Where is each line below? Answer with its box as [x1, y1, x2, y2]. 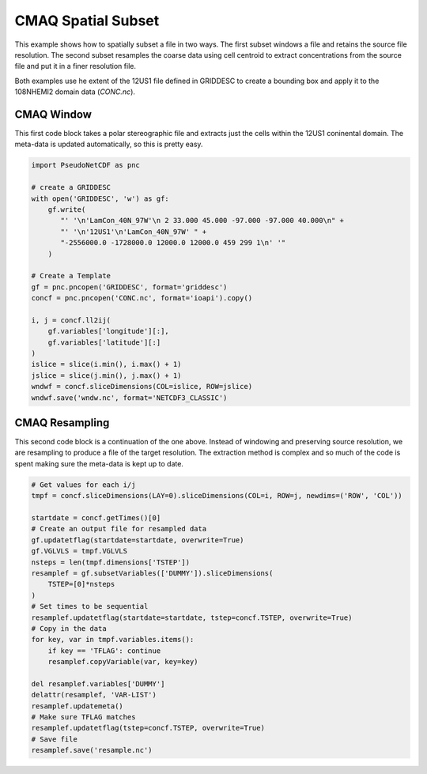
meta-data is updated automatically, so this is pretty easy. [14, 139, 203, 149]
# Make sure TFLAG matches [31, 712, 136, 722]
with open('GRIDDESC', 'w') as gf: [31, 194, 169, 203]
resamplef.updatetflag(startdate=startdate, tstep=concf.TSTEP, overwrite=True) [31, 613, 353, 622]
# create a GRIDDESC [31, 183, 111, 192]
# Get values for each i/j [31, 480, 136, 489]
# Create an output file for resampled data [31, 524, 207, 534]
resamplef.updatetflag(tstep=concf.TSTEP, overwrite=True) [31, 723, 265, 733]
